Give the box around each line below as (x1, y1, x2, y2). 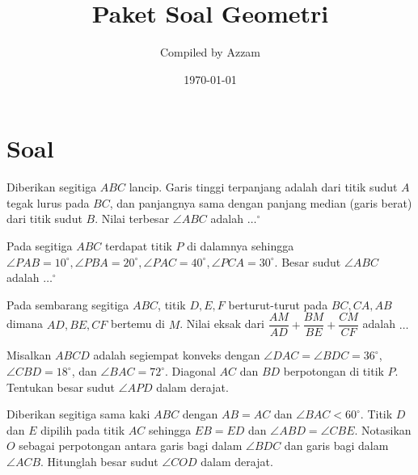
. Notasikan (354, 421, 412, 438)
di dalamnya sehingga (187, 237, 294, 254)
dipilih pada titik (40, 421, 125, 438)
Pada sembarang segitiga (6, 296, 129, 313)
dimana (6, 315, 44, 332)
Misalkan (6, 347, 52, 364)
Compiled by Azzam (159, 44, 261, 61)
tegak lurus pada (6, 194, 90, 211)
